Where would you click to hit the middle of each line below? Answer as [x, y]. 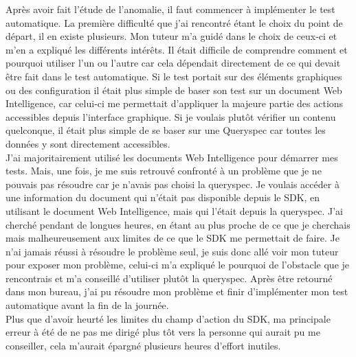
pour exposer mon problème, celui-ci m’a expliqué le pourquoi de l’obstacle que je [178, 265]
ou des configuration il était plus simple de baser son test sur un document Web [174, 90]
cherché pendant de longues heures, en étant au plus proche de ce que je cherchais [178, 224]
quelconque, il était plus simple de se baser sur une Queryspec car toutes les [166, 130]
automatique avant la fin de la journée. [87, 305]
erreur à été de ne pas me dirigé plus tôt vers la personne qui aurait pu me [163, 332]
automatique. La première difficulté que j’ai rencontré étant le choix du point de [174, 22]
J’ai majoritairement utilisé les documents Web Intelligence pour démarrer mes [172, 157]
